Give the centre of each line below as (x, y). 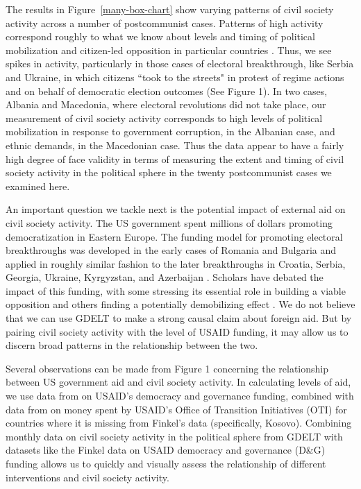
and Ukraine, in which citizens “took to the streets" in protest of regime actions (175, 77)
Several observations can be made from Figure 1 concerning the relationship (167, 368)
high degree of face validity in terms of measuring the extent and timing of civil (175, 158)
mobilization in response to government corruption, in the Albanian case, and (170, 131)
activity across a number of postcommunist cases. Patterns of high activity (165, 23)
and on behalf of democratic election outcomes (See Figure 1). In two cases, (167, 91)
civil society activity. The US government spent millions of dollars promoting (169, 222)
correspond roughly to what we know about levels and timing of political (160, 36)
